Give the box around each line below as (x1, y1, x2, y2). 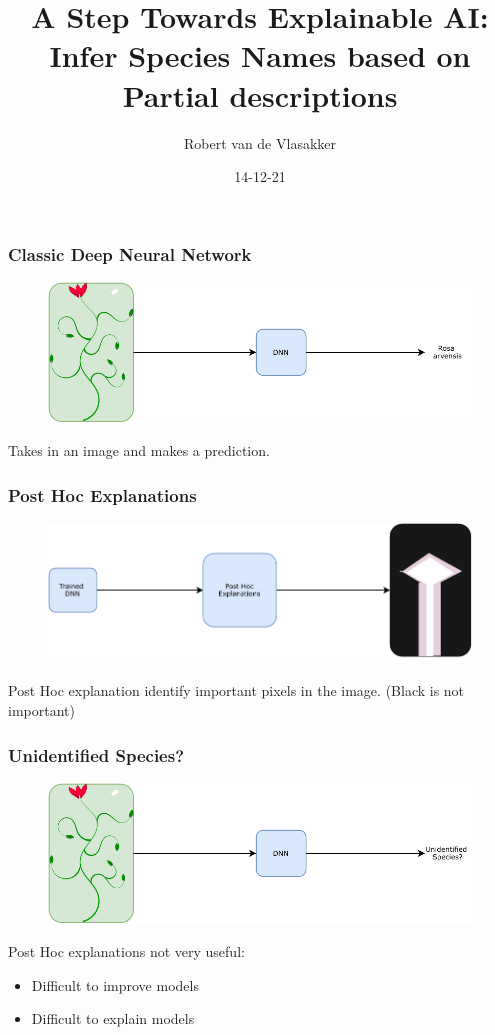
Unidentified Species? (8, 742, 185, 767)
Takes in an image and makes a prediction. (8, 440, 270, 461)
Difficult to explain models (31, 1008, 195, 1029)
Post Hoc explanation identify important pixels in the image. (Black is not (8, 680, 465, 701)
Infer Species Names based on (49, 35, 471, 76)
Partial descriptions (122, 74, 398, 115)
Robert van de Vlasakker (183, 132, 336, 153)
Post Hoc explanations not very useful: (8, 941, 245, 962)
